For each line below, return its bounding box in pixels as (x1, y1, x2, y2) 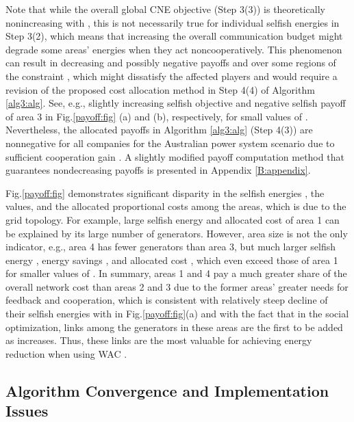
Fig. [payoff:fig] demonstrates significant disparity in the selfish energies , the (5, 185, 325, 200)
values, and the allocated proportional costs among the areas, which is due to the (5, 199, 346, 213)
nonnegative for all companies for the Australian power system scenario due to (5, 135, 335, 150)
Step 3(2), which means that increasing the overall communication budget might (5, 29, 343, 43)
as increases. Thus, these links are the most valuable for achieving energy (5, 333, 312, 347)
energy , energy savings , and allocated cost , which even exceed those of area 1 (5, 252, 338, 267)
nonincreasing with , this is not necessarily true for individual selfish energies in (5, 15, 340, 29)
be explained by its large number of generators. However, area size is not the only (5, 226, 348, 240)
